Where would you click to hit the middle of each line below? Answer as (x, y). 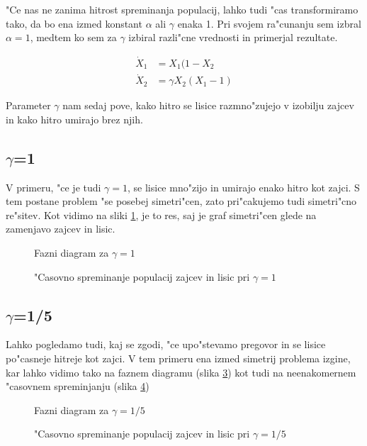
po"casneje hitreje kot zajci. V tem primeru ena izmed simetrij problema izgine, (178, 358)
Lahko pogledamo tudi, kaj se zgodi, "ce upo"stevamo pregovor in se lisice (166, 344)
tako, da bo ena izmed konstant (74, 23)
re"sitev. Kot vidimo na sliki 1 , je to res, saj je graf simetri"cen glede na (161, 214)
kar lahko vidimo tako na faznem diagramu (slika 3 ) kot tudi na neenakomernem (181, 372)
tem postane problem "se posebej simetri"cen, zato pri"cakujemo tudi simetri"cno (181, 201)
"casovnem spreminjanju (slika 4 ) (78, 386)
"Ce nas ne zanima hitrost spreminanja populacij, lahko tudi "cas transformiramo (182, 9)
